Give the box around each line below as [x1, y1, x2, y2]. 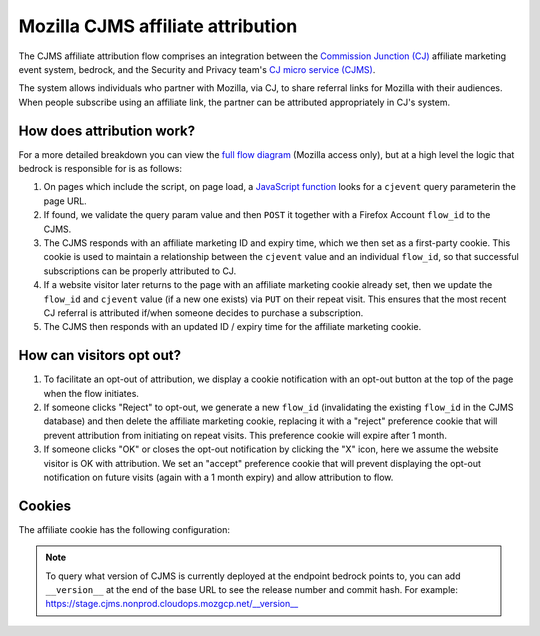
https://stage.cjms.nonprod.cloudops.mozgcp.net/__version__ [45, 598, 299, 610]
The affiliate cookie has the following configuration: [18, 523, 230, 535]
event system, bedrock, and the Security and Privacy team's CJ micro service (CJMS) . [18, 63, 376, 75]
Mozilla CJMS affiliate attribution [18, 15, 298, 37]
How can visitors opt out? [18, 347, 182, 364]
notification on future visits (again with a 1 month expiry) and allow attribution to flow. [43, 471, 394, 483]
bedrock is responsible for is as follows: [18, 163, 182, 175]
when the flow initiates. [43, 387, 140, 399]
